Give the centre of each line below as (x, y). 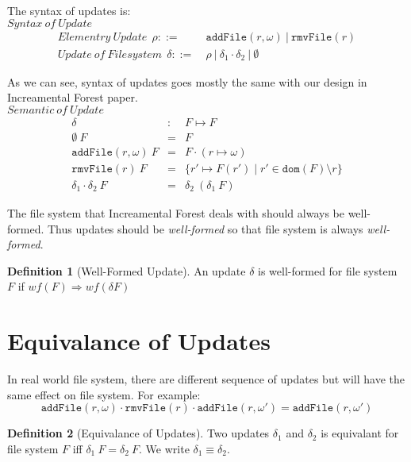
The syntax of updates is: (69, 10)
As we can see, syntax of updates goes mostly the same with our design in (187, 81)
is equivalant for (360, 433)
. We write (164, 448)
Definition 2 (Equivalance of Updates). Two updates (138, 433)
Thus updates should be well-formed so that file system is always (205, 228)
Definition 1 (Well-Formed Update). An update (127, 270)
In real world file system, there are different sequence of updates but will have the (206, 379)
